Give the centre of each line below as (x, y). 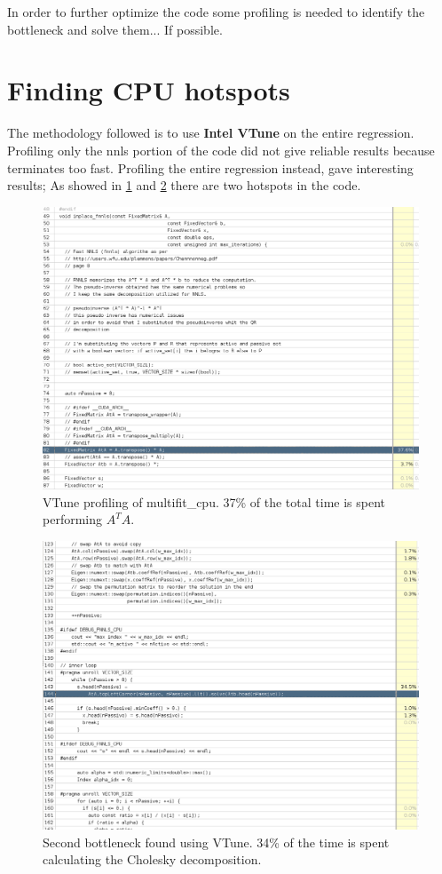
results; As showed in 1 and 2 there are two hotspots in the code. (184, 185)
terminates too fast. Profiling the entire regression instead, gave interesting (210, 167)
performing (72, 519)
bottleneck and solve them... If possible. (115, 29)
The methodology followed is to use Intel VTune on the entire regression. (211, 133)
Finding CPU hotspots (149, 90)
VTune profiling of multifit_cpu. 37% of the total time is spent (214, 501)
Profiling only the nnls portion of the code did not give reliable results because (221, 150)
